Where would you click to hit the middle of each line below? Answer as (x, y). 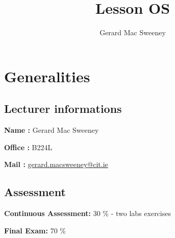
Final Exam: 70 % (35, 230)
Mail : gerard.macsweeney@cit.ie (56, 164)
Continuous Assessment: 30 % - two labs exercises (87, 213)
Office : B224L (28, 147)
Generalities (47, 76)
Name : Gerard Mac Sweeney (52, 130)
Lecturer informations (63, 109)
